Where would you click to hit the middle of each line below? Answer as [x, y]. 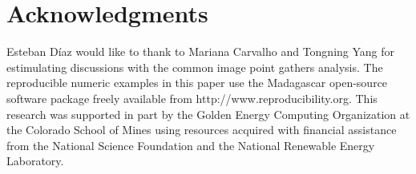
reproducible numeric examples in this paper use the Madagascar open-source [197, 83]
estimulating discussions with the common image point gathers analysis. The [195, 67]
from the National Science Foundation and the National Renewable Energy [191, 145]
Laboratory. [35, 161]
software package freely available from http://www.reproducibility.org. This [192, 98]
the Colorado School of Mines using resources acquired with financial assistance [202, 130]
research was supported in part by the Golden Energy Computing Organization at [208, 114]
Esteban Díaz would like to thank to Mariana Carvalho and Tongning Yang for [201, 51]
